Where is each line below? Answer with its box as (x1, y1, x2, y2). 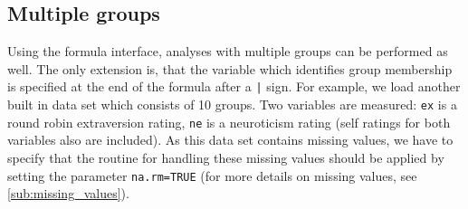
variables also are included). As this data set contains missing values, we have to (7, 130, 454, 149)
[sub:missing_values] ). (7, 184, 129, 203)
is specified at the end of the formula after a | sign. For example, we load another (7, 77, 461, 96)
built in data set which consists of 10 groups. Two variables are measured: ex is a (7, 95, 457, 114)
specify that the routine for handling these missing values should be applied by (7, 147, 444, 166)
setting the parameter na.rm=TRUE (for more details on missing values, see (7, 166, 417, 185)
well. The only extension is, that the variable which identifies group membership (7, 59, 453, 78)
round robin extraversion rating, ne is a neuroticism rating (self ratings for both (7, 112, 451, 131)
